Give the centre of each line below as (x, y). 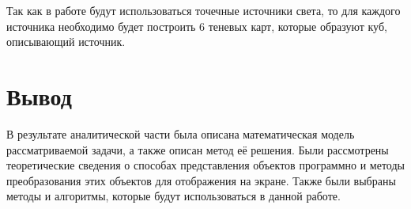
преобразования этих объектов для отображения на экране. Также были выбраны (201, 180)
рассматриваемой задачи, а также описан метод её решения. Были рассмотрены (198, 149)
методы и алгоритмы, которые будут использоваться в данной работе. (173, 196)
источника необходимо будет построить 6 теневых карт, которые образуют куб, (197, 26)
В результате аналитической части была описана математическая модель (181, 133)
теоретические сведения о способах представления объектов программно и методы (205, 165)
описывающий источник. (66, 42)
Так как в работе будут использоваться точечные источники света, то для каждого (204, 10)
